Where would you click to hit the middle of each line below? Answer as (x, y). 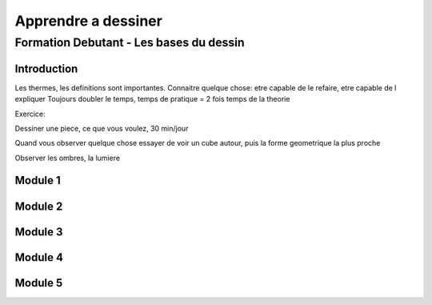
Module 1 (38, 181)
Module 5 (39, 283)
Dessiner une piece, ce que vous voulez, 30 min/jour (102, 128)
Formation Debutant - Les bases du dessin (130, 42)
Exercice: (30, 114)
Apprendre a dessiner (89, 21)
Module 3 (39, 232)
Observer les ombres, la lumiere (67, 158)
